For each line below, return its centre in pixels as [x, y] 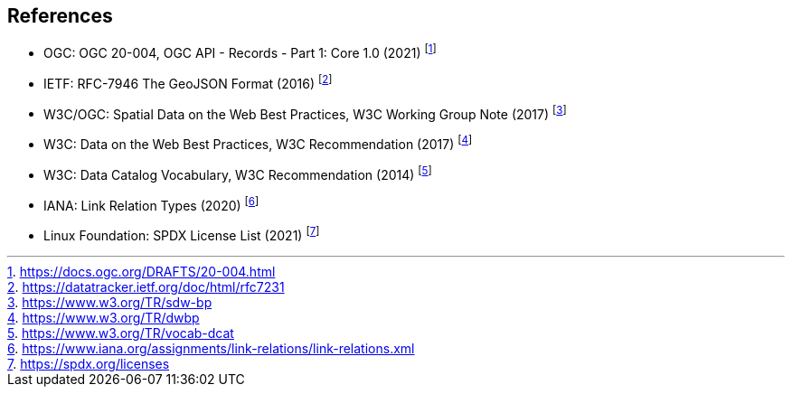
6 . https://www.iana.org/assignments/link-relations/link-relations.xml [211, 349]
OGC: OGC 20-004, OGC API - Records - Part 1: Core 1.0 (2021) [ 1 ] [240, 52]
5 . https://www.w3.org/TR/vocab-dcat [121, 333]
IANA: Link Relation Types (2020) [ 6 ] [151, 204]
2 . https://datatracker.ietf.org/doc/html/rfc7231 [146, 287]
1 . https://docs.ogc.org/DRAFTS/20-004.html [141, 272]
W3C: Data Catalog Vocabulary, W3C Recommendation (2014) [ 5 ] [238, 174]
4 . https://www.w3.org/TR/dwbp [104, 318]
